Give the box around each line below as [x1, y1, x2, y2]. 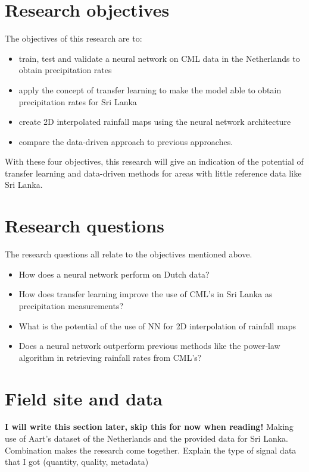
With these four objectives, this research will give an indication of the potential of [5, 155, 304, 168]
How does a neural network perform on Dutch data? [18, 268, 210, 280]
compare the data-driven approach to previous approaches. [18, 135, 233, 147]
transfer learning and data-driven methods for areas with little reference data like [5, 166, 302, 179]
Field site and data [5, 386, 163, 410]
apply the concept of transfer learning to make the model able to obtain [18, 83, 282, 96]
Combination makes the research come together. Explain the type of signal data [5, 443, 296, 456]
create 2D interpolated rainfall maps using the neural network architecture [18, 115, 291, 128]
